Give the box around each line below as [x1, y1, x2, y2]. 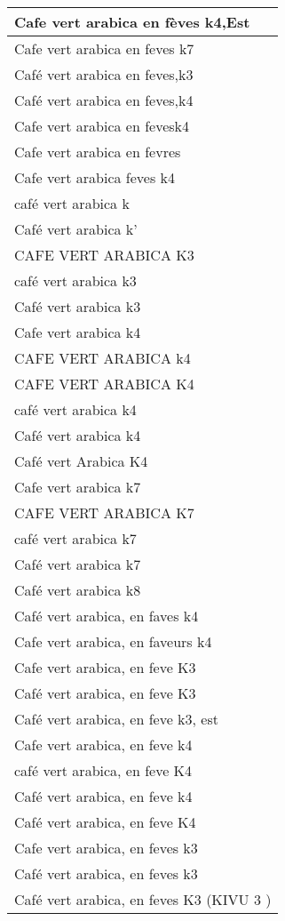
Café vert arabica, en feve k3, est [14, 709, 218, 729]
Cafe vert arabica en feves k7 [14, 38, 194, 59]
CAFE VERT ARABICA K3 [14, 244, 194, 265]
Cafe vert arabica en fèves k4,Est [14, 12, 250, 32]
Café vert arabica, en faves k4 [14, 605, 199, 626]
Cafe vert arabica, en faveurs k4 [14, 631, 212, 652]
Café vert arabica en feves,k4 [14, 90, 194, 110]
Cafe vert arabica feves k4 [14, 167, 176, 188]
